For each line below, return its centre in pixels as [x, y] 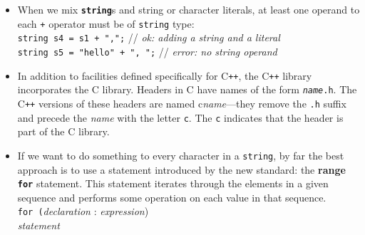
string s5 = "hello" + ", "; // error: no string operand [147, 51]
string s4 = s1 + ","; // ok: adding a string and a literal [149, 37]
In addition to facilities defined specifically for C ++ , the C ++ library [165, 75]
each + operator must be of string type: [106, 23]
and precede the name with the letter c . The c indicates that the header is [180, 117]
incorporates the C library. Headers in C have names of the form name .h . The [187, 89]
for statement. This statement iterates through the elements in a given [173, 183]
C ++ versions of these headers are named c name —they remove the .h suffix [182, 103]
